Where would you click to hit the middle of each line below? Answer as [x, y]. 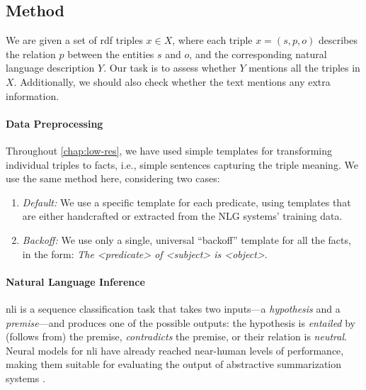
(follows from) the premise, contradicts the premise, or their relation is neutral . [176, 336]
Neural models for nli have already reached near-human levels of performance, [175, 350]
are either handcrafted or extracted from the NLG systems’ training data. [182, 216]
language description [50, 68]
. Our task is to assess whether [170, 68]
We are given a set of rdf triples [74, 40]
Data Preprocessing [55, 123]
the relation [31, 54]
